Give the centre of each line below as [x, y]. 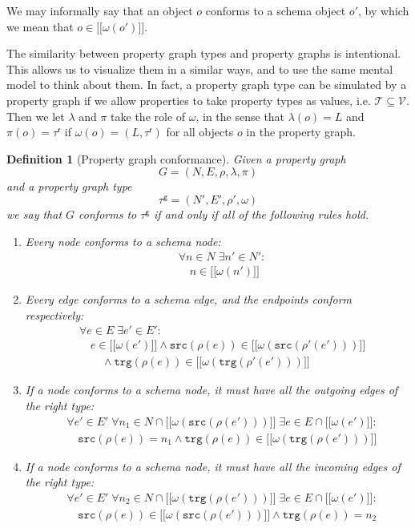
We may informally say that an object [100, 10]
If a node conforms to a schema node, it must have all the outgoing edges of [212, 390]
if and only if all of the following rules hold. [262, 214]
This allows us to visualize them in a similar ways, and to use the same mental [200, 69]
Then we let [36, 116]
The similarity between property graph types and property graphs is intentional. [204, 53]
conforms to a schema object [276, 10]
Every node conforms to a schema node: [123, 241]
